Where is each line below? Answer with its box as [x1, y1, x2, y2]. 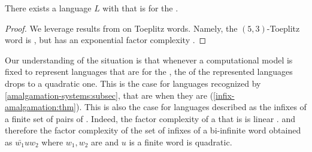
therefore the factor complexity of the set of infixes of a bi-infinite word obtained [5, 124, 301, 136]
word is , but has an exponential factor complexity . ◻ [5, 34, 207, 46]
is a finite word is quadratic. [129, 135, 232, 148]
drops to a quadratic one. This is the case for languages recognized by [5, 77, 261, 89]
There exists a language [5, 2, 92, 14]
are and [91, 135, 119, 148]
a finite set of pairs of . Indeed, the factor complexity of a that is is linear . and [5, 112, 295, 124]
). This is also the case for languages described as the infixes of [76, 101, 307, 113]
